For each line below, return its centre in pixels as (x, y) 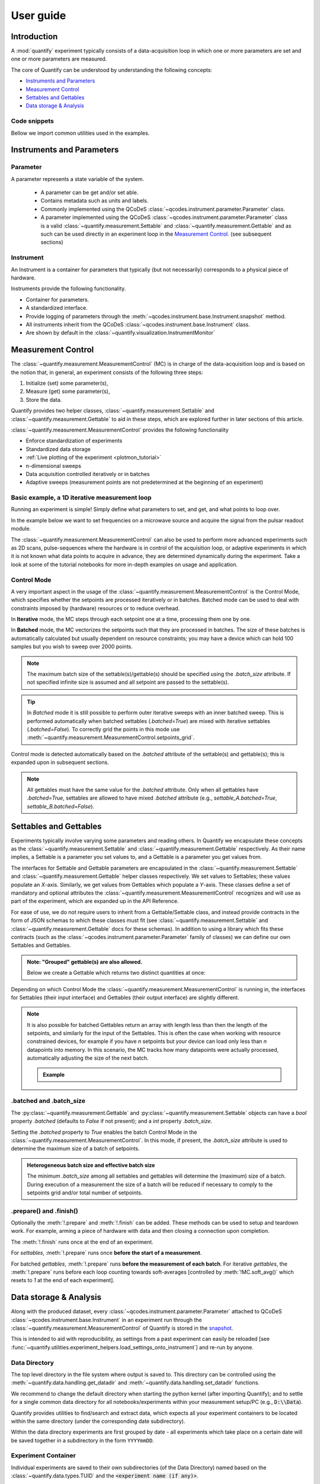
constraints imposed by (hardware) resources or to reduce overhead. (95, 608)
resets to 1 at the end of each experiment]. (63, 1280)
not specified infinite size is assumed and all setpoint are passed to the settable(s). (128, 682)
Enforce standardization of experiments (74, 441)
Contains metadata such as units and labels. (95, 201)
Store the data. (44, 399)
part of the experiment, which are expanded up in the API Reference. (95, 901)
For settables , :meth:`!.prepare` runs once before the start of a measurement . (106, 1253)
